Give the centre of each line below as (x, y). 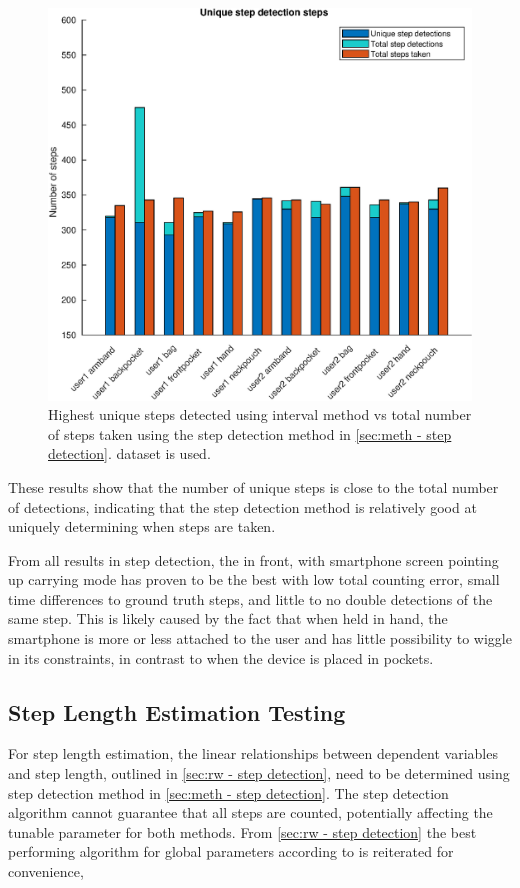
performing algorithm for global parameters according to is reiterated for (231, 851)
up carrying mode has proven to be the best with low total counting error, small (254, 579)
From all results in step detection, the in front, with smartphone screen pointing (253, 559)
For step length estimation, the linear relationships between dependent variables (253, 753)
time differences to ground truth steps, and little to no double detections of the (250, 598)
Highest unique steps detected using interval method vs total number (260, 414)
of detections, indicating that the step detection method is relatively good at (242, 506)
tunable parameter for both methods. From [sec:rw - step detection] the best (242, 831)
